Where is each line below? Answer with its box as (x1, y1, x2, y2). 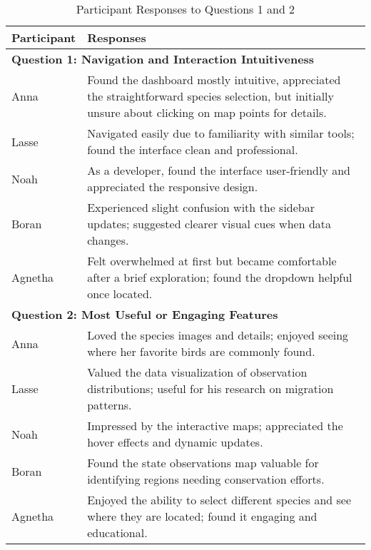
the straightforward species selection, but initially (87, 88, 335, 104)
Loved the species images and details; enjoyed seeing (87, 327, 349, 343)
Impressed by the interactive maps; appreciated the (87, 417, 343, 434)
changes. (87, 232, 129, 248)
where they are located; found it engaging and (87, 508, 317, 524)
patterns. (87, 397, 132, 413)
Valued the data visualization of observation (87, 364, 308, 380)
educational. (87, 524, 148, 541)
